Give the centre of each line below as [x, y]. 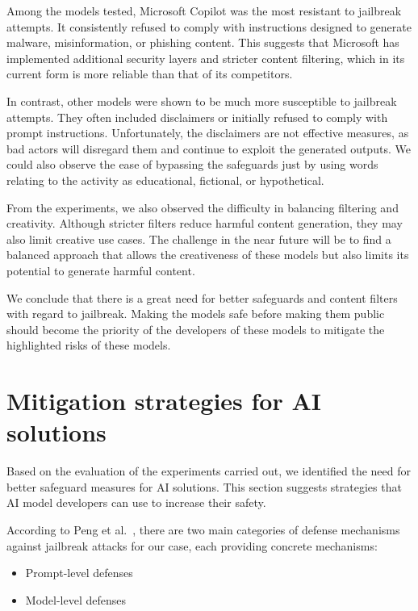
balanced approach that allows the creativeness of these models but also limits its [208, 255]
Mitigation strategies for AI [164, 401]
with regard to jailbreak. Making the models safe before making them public [196, 314]
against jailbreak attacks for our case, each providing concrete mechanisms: [192, 545]
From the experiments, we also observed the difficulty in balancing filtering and [203, 207]
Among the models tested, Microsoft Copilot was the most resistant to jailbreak [204, 10]
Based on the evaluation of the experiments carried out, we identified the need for [209, 471]
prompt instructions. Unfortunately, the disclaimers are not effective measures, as [208, 133]
